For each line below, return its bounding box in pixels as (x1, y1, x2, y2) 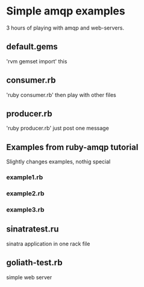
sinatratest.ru (6, 224, 59, 235)
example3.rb (6, 205, 45, 213)
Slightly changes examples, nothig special (6, 158, 111, 165)
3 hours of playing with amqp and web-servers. (6, 24, 125, 31)
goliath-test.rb (6, 257, 63, 268)
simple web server (6, 273, 52, 281)
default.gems (6, 42, 58, 52)
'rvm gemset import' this (6, 57, 67, 65)
